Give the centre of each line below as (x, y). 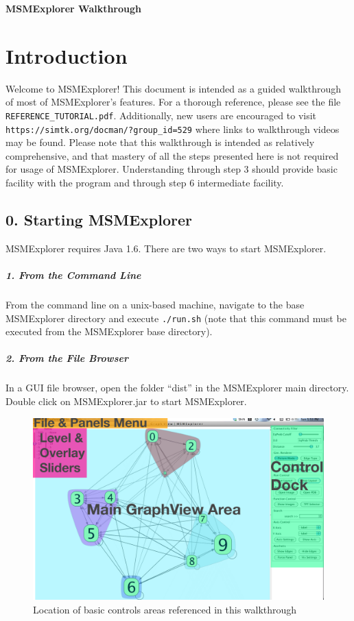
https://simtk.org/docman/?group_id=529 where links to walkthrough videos (173, 129)
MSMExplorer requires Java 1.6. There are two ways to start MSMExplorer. (166, 248)
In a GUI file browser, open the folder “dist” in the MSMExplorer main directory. (177, 388)
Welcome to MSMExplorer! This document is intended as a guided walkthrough (174, 88)
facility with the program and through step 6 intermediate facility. (145, 182)
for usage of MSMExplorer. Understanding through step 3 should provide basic (172, 169)
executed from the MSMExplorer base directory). (109, 331)
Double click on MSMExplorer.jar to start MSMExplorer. (126, 401)
